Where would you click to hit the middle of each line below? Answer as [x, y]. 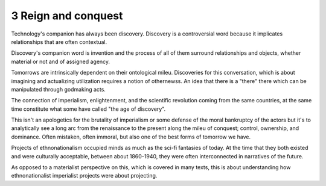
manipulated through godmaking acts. [58, 89]
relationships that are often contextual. [59, 42]
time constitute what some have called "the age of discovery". [88, 109]
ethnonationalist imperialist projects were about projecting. [84, 176]
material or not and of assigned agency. [61, 61]
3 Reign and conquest [67, 16]
